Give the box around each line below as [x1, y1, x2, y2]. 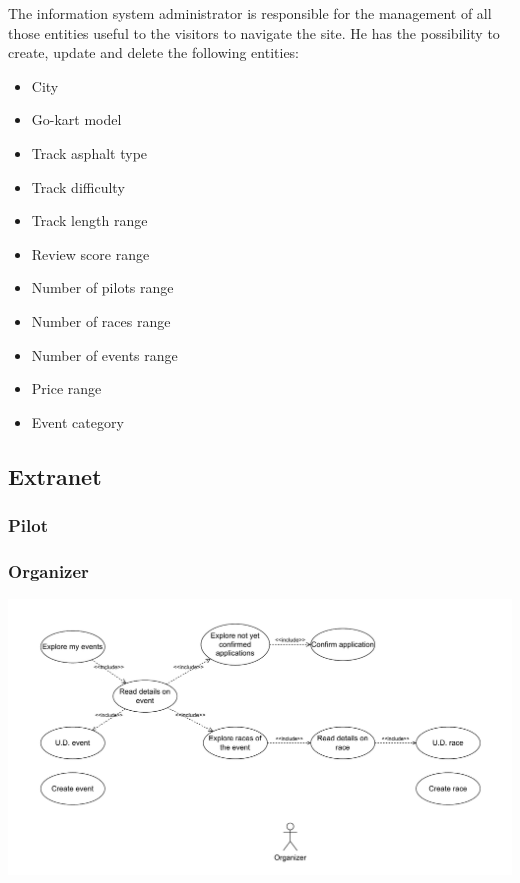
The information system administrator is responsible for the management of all [8, 3, 492, 23]
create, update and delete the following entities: [8, 42, 300, 63]
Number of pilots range [31, 277, 174, 298]
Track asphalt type [31, 142, 148, 163]
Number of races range [31, 310, 171, 331]
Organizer [8, 558, 89, 583]
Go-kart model [31, 109, 122, 130]
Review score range [31, 243, 150, 264]
